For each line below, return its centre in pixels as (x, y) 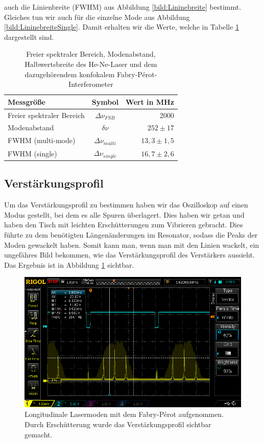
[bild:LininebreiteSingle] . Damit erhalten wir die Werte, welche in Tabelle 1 (122, 27)
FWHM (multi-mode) (42, 140)
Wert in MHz (150, 101)
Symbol (105, 101)
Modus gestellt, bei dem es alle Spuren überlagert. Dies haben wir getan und (124, 214)
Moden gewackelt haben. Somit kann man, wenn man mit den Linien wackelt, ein (132, 244)
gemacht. (39, 434)
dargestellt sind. (29, 37)
